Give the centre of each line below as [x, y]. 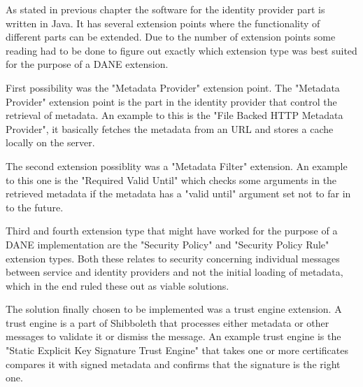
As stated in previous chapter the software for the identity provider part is [165, 9]
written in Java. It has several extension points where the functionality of [163, 23]
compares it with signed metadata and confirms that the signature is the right [173, 364]
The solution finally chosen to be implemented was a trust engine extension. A [174, 309]
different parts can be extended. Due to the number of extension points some [171, 37]
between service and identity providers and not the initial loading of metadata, [175, 272]
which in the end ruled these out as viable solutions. [118, 285]
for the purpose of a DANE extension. [87, 64]
